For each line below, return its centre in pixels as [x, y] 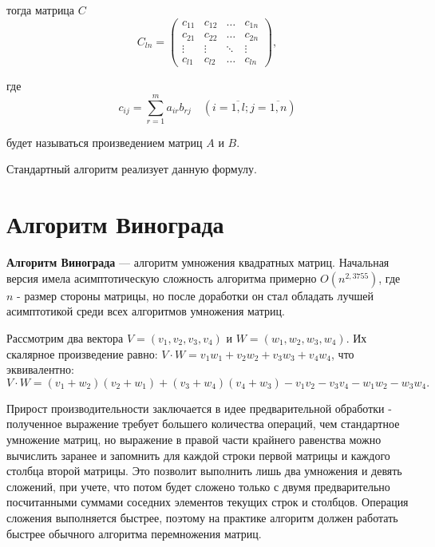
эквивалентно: [40, 369]
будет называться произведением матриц [105, 142]
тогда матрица [41, 10]
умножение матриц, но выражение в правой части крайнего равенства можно [194, 439]
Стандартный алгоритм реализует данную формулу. [132, 169]
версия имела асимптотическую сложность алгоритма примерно [162, 277]
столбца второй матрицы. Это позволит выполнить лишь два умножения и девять [204, 471]
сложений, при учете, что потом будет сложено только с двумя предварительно [198, 486]
